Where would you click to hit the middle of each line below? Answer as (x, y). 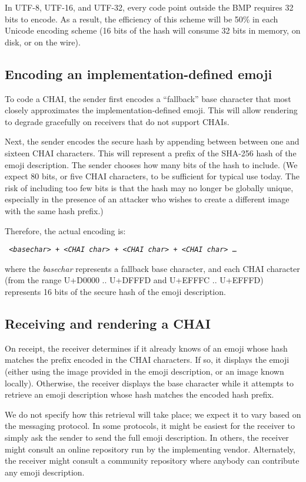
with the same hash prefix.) (54, 210)
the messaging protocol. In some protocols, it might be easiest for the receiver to (150, 426)
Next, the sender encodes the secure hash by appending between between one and (152, 141)
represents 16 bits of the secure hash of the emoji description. (115, 291)
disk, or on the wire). (43, 42)
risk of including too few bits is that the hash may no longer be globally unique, (149, 187)
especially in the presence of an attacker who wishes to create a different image (147, 199)
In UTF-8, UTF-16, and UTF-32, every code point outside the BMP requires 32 (149, 7)
